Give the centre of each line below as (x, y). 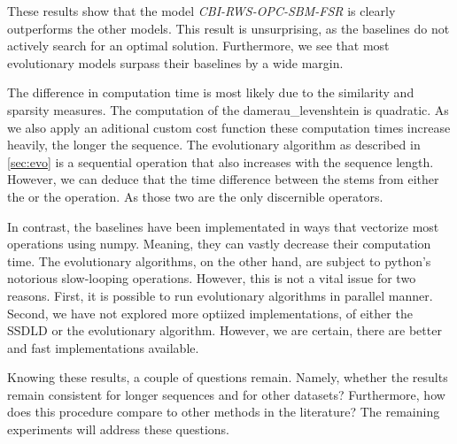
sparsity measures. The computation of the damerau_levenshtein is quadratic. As (228, 109)
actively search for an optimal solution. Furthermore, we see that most (198, 46)
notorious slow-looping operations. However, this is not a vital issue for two (212, 278)
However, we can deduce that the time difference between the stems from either (223, 179)
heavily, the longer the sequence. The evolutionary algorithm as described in (214, 145)
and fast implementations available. (103, 347)
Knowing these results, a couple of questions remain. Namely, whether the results (228, 377)
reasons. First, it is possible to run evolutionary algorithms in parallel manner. (220, 295)
